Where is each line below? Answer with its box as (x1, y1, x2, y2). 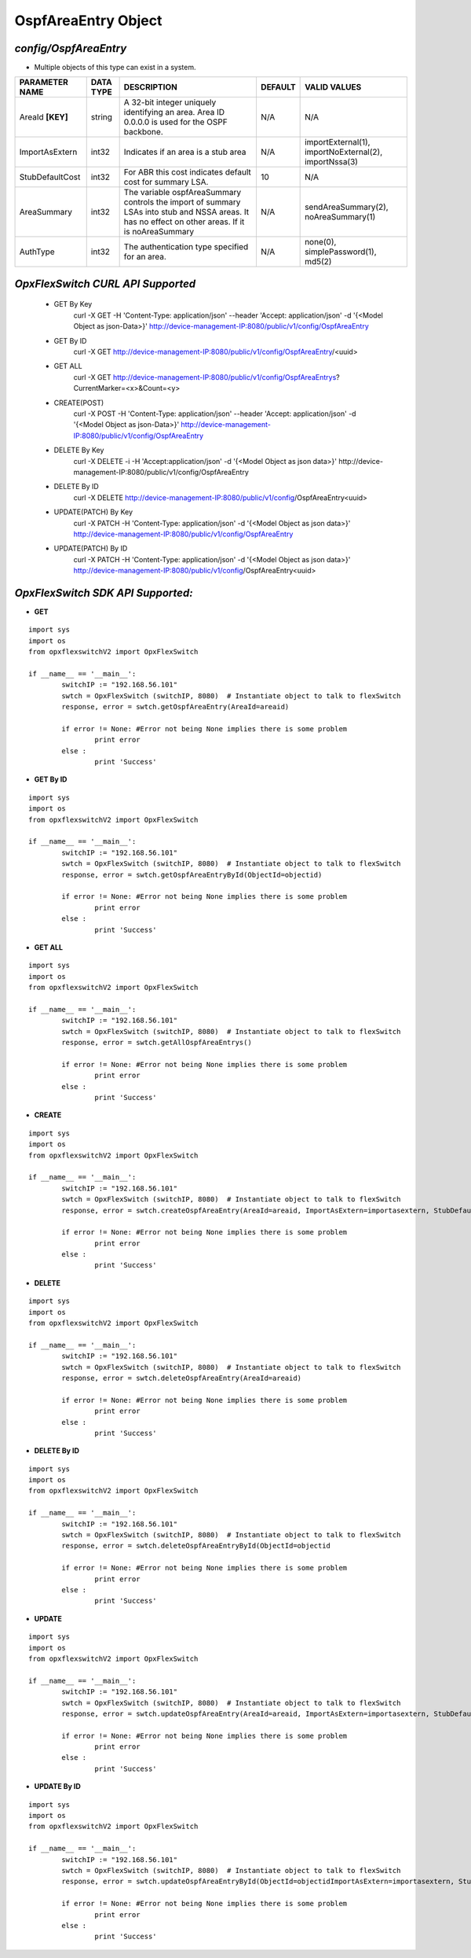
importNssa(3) (305, 156, 359, 167)
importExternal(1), (305, 137, 371, 148)
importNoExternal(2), (305, 146, 383, 157)
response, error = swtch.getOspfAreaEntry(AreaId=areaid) (61, 702, 290, 712)
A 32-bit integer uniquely (123, 97, 217, 108)
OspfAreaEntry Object (14, 12, 162, 29)
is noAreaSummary (123, 226, 195, 237)
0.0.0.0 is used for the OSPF (123, 116, 228, 127)
